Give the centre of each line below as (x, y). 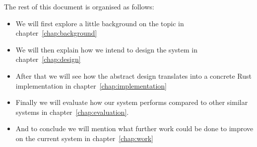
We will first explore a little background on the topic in (100, 23)
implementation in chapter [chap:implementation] (91, 85)
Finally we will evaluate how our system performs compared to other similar (132, 102)
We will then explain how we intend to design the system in (106, 49)
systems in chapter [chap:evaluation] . (72, 112)
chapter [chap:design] (48, 59)
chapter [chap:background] (56, 33)
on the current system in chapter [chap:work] (85, 138)
